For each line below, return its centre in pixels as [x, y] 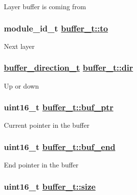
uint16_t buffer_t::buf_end [60, 146]
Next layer [19, 46]
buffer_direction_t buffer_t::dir [68, 67]
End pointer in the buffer [41, 165]
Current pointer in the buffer [47, 125]
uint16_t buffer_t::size [50, 186]
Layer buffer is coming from [45, 6]
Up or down [22, 85]
